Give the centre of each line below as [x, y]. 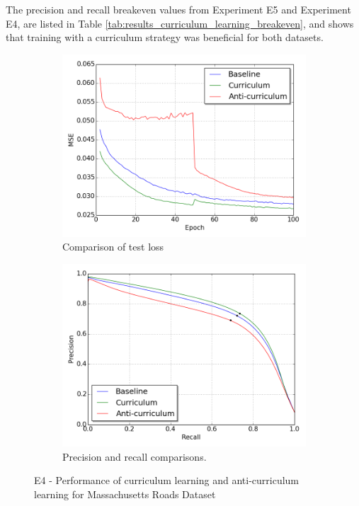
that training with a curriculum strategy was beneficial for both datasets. [165, 37]
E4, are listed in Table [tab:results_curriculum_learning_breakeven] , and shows [180, 23]
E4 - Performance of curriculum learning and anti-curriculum [167, 480]
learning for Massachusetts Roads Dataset [125, 494]
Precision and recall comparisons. [135, 456]
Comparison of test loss [113, 247]
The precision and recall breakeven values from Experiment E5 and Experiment [178, 9]
